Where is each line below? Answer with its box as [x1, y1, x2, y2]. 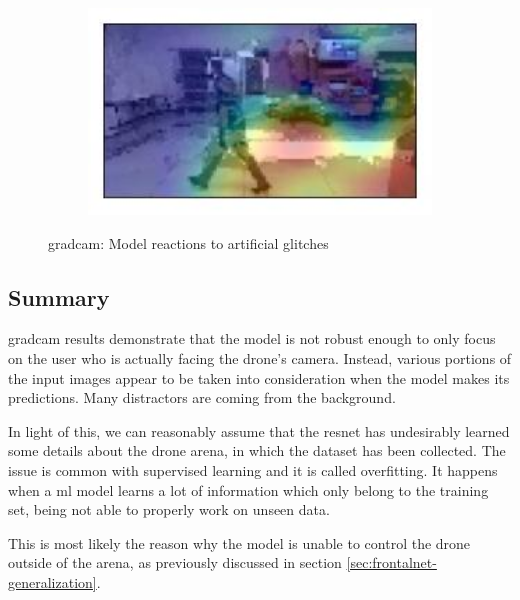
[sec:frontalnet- [346, 552, 437, 573]
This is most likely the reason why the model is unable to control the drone [8, 532, 471, 553]
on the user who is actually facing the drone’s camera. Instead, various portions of [8, 347, 512, 368]
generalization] [8, 571, 97, 592]
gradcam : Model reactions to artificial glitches [48, 232, 329, 253]
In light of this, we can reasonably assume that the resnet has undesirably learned [8, 420, 510, 441]
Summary [8, 281, 110, 312]
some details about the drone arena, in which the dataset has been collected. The [8, 440, 506, 461]
